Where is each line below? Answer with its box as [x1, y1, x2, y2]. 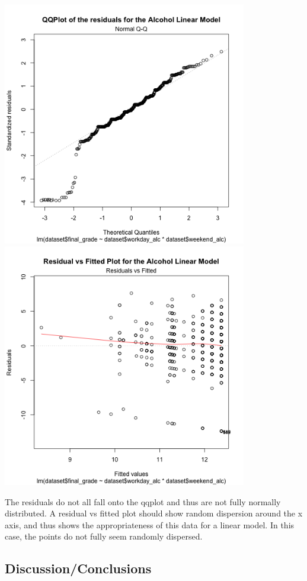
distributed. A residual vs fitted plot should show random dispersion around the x [5, 507, 303, 519]
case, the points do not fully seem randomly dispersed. [5, 530, 203, 543]
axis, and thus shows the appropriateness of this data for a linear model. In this [5, 518, 295, 531]
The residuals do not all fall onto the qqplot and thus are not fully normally [5, 495, 281, 508]
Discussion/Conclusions [5, 559, 152, 577]
